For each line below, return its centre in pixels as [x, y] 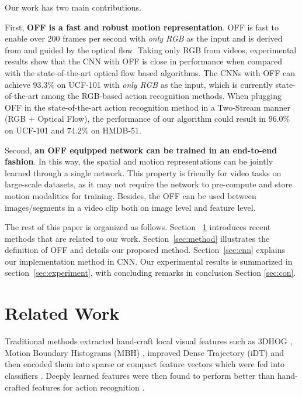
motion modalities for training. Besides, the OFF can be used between [131, 195]
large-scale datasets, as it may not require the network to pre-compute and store [149, 184]
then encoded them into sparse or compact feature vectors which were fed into [145, 364]
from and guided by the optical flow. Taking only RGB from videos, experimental [151, 49]
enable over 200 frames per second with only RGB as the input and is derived [144, 38]
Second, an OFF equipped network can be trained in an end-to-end [141, 150]
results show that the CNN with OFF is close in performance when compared [143, 61]
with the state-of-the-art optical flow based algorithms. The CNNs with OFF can [150, 72]
